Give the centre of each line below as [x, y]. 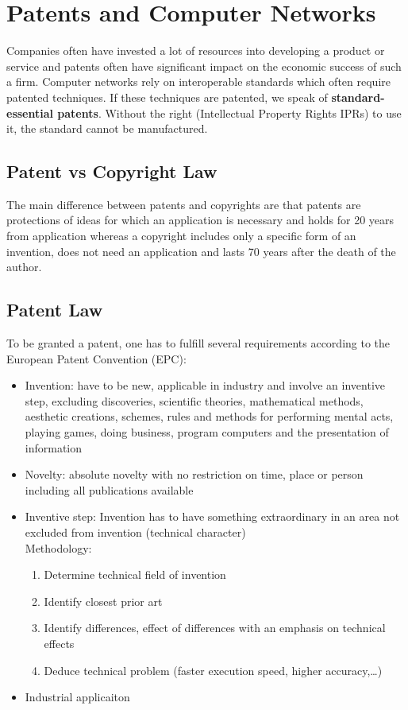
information [54, 447]
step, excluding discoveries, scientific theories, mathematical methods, [194, 400]
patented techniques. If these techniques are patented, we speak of [167, 97]
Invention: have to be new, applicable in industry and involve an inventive [205, 385]
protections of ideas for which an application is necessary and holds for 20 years [200, 220]
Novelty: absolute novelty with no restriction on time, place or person [194, 474]
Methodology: [58, 547]
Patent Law [55, 310]
